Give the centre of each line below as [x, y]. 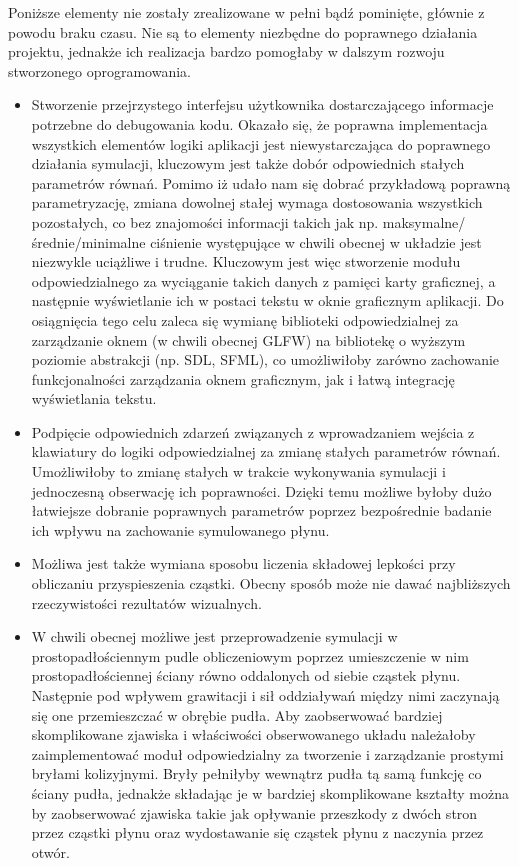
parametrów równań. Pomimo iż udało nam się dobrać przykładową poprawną [271, 182]
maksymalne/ [424, 221]
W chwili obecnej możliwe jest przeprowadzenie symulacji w [214, 636]
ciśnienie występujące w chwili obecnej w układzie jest [316, 241]
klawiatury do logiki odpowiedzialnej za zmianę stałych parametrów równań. [266, 451]
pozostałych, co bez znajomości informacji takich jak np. [205, 221]
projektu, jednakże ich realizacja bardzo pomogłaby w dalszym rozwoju [226, 51]
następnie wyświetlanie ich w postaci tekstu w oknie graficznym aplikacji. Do [267, 300]
